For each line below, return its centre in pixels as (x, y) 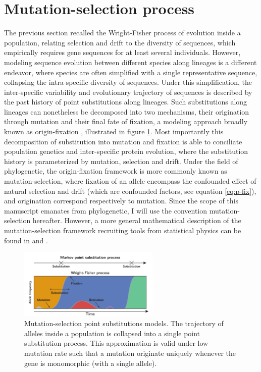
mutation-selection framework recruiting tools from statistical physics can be (123, 230)
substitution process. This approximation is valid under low (116, 343)
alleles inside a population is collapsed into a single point (112, 333)
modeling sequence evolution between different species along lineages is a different (130, 62)
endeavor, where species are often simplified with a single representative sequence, (131, 72)
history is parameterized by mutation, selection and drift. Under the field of (121, 161)
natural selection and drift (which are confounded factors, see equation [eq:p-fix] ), (130, 191)
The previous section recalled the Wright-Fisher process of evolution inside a (122, 33)
